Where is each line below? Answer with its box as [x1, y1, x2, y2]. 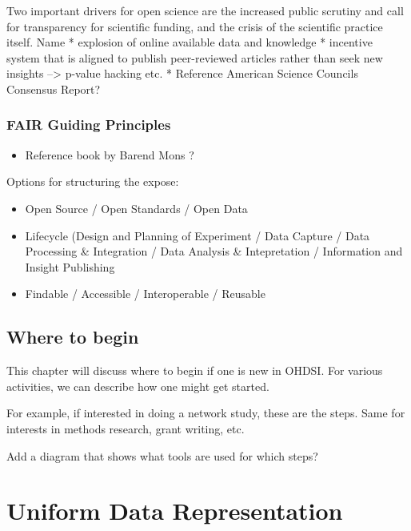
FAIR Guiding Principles [6, 115, 171, 135]
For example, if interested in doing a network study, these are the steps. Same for [6, 404, 405, 421]
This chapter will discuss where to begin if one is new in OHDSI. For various [6, 362, 383, 379]
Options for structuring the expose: [6, 173, 179, 190]
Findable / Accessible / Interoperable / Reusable [25, 285, 265, 302]
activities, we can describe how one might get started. [6, 377, 269, 394]
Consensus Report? [6, 80, 101, 97]
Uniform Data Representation [6, 494, 343, 527]
